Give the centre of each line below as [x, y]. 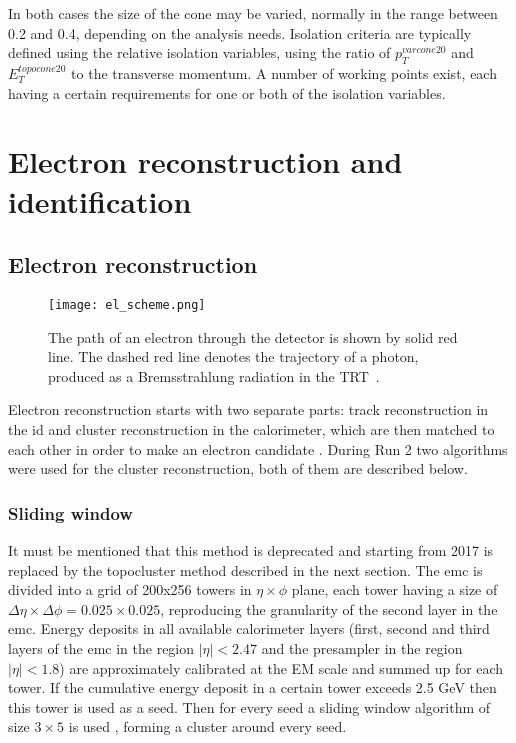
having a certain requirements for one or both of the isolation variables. [227, 92]
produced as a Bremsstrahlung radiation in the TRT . [214, 375]
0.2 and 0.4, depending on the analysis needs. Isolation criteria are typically [240, 32]
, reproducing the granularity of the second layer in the [329, 608]
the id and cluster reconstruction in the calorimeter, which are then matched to [251, 428]
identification [100, 200]
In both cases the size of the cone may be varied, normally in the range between [253, 13]
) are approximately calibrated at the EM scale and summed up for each [281, 667]
